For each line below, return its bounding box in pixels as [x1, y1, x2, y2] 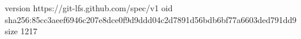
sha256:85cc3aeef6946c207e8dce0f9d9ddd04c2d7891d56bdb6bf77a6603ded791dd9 [5, 13, 297, 25]
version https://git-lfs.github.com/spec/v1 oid [5, 2, 173, 14]
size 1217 [5, 25, 38, 37]
